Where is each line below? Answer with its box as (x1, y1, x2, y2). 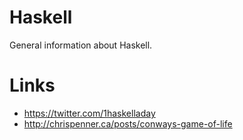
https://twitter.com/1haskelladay (23, 107, 156, 119)
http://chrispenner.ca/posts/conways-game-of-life (23, 117, 233, 130)
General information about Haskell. (9, 39, 153, 51)
